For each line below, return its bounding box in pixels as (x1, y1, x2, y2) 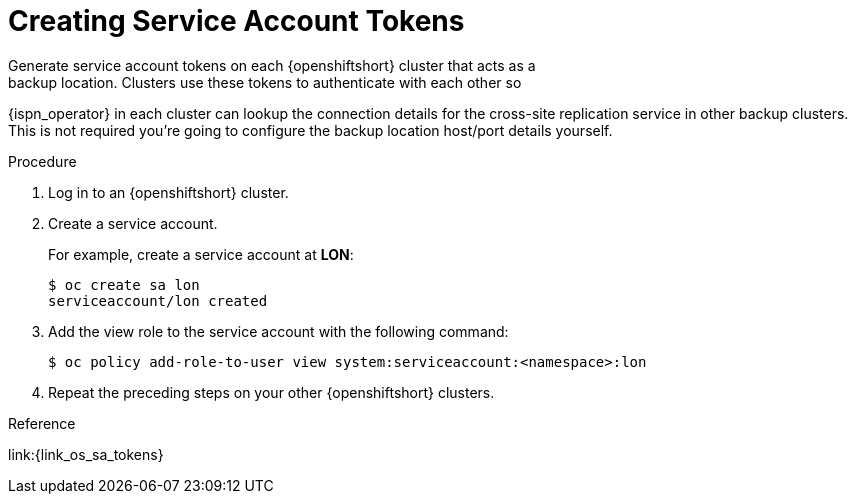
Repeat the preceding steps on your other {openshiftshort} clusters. (48, 383, 495, 401)
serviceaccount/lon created (48, 292, 268, 309)
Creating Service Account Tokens (8, 4, 465, 38)
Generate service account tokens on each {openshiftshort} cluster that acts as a (8, 56, 536, 74)
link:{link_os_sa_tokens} (8, 445, 164, 463)
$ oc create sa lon (48, 276, 200, 293)
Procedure (8, 152, 77, 170)
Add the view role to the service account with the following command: (48, 322, 509, 340)
